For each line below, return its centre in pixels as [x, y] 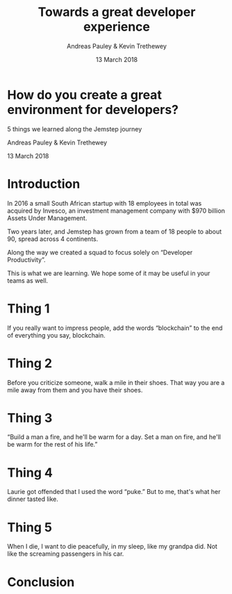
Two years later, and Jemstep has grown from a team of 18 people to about [115, 231]
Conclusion [41, 582]
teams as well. [28, 280]
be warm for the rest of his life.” [52, 445]
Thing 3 [30, 418]
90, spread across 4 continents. [53, 239]
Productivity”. [26, 259]
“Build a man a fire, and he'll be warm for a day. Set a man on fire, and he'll [114, 437]
